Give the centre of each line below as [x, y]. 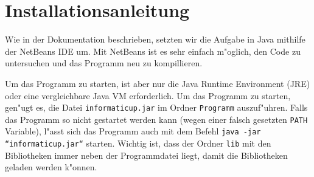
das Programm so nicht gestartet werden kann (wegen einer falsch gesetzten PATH [156, 119]
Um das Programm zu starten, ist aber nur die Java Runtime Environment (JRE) [158, 83]
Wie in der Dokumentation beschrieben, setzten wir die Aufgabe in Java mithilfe [155, 39]
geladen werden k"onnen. [51, 167]
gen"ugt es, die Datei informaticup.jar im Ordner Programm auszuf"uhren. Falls [156, 107]
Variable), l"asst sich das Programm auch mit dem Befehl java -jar [133, 131]
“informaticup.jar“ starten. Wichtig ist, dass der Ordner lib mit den [138, 143]
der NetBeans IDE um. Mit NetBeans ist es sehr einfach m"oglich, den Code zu [153, 51]
